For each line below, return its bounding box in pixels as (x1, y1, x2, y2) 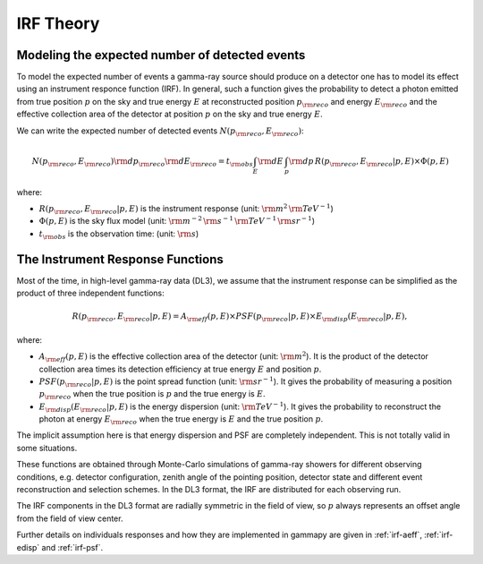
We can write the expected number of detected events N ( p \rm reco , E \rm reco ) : (16, 125, 304, 138)
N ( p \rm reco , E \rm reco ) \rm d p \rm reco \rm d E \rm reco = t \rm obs (31, 156, 254, 168)
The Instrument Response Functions (16, 252, 224, 267)
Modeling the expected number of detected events (16, 47, 306, 63)
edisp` (16, 542, 40, 552)
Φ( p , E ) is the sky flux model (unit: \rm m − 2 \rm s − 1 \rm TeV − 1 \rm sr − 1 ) (38, 215, 316, 226)
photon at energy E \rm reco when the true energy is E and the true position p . (38, 414, 324, 426)
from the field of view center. (16, 513, 123, 524)
